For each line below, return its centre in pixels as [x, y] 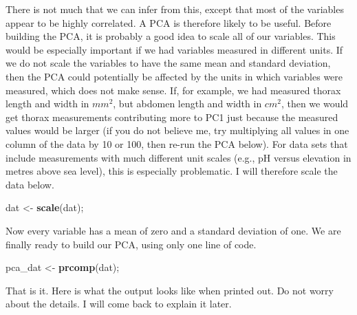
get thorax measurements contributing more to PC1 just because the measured [172, 117]
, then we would [315, 104]
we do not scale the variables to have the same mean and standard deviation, [168, 63]
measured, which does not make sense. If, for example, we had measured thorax [173, 90]
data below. [30, 184]
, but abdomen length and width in [187, 104]
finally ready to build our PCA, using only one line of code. [131, 244]
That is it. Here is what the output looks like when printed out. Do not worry [170, 290]
